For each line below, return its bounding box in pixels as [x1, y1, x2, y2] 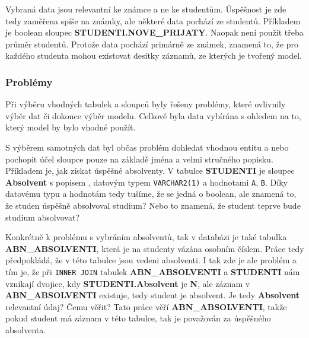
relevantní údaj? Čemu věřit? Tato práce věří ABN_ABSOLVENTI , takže [5, 300, 287, 313]
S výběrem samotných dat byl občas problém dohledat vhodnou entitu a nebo [5, 141, 289, 153]
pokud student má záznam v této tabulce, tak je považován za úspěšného [5, 312, 271, 324]
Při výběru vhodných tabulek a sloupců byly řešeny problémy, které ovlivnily [5, 98, 286, 110]
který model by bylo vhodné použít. [5, 121, 136, 133]
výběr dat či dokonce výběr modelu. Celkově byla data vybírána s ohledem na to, [5, 109, 301, 122]
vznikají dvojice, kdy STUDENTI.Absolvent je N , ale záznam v [5, 277, 250, 289]
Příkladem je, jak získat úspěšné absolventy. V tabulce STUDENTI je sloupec [5, 164, 295, 177]
